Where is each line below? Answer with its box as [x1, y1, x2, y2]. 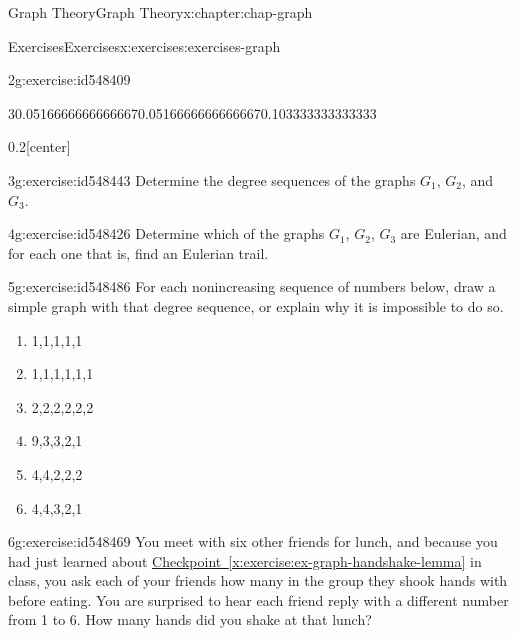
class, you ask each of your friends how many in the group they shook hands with [8, 570, 508, 591]
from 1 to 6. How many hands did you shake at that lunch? [8, 609, 372, 630]
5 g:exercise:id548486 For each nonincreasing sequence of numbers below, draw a [8, 276, 496, 297]
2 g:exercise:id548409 [8, 69, 131, 90]
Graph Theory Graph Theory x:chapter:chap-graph [8, 2, 313, 22]
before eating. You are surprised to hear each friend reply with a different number [8, 589, 509, 610]
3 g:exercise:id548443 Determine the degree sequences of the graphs [8, 169, 416, 190]
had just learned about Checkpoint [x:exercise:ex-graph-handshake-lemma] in [8, 550, 482, 571]
